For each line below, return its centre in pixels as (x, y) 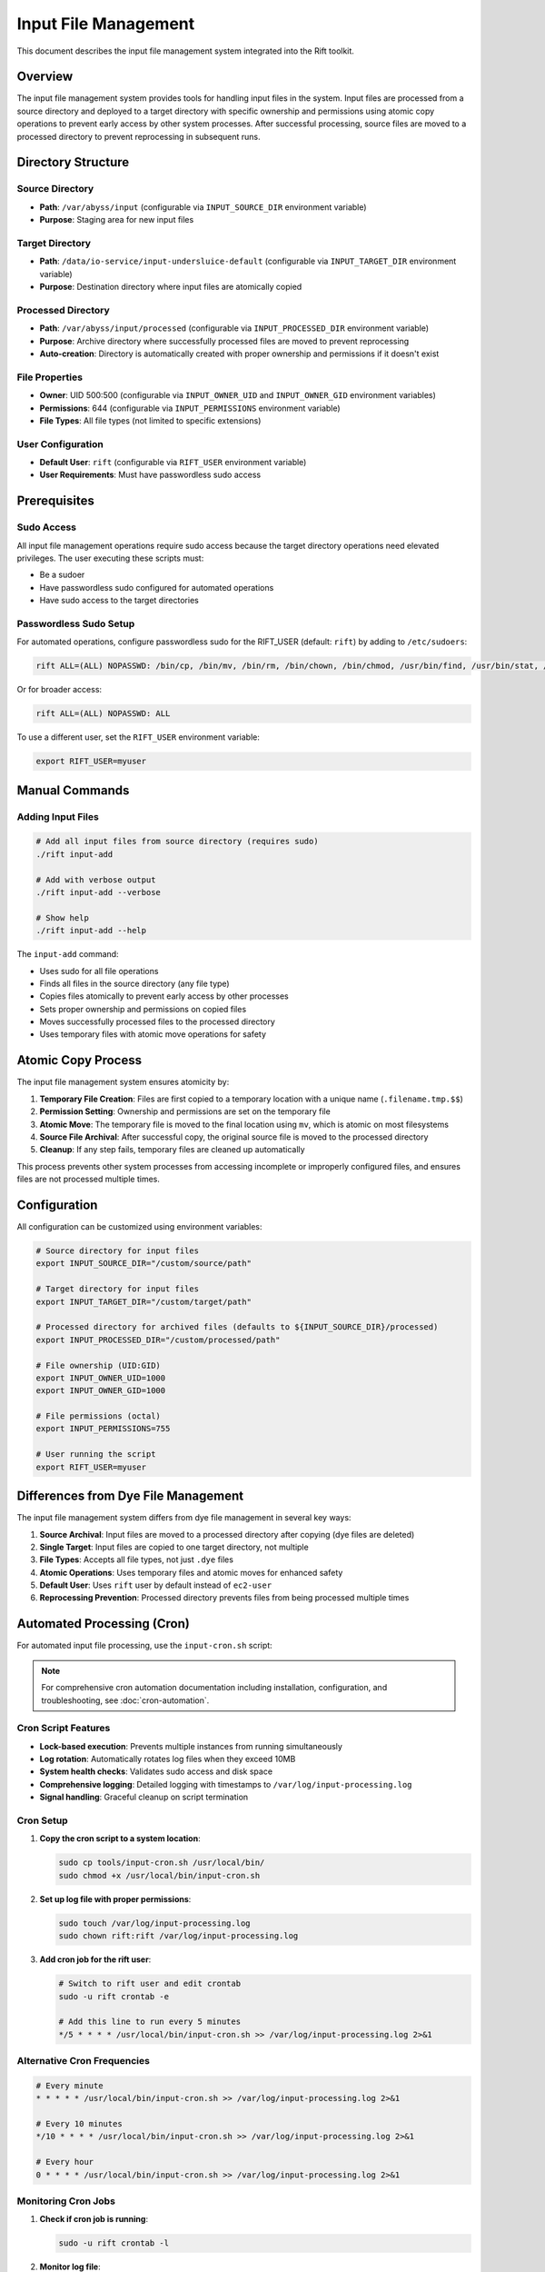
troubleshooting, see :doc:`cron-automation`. (125, 1700)
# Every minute (69, 2085)
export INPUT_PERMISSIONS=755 (103, 1429)
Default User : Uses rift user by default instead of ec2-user (156, 1585)
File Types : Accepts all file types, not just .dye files (136, 1560)
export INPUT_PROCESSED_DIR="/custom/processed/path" (158, 1340)
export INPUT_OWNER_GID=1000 (101, 1391)
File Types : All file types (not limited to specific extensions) (150, 420)
